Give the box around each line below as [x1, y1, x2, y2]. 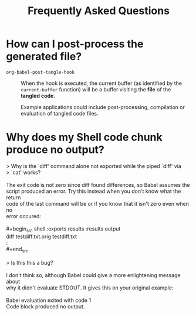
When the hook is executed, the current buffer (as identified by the [21, 80, 182, 87]
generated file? [6, 50, 82, 63]
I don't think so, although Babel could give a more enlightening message [6, 272, 181, 279]
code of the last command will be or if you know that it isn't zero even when [6, 200, 190, 207]
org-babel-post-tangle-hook [6, 69, 75, 75]
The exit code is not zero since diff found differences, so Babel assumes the [6, 181, 190, 188]
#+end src [6, 245, 29, 254]
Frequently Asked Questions [27, 4, 170, 18]
